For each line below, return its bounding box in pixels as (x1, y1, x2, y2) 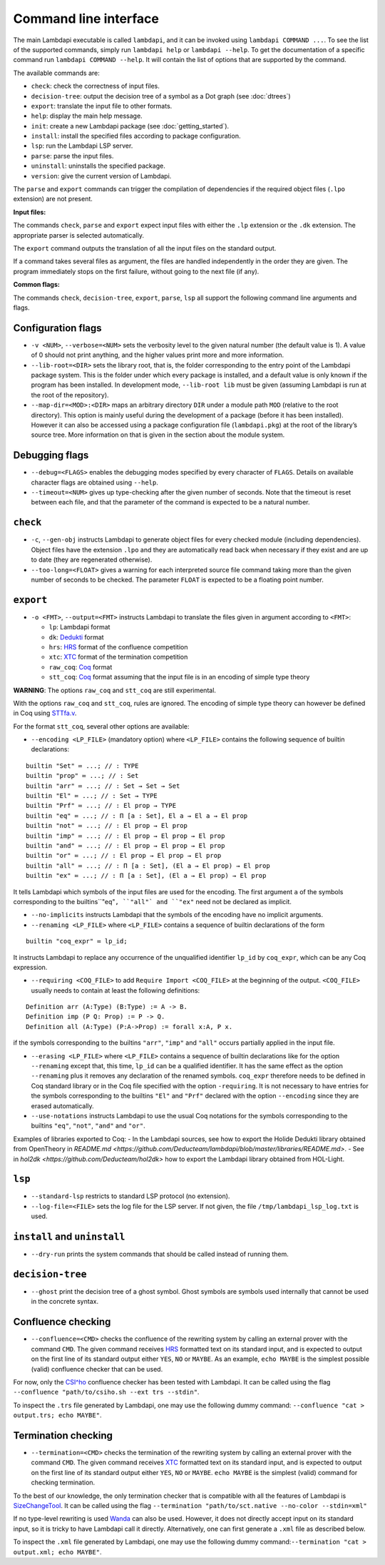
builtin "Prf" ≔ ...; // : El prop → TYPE (26, 801, 177, 810)
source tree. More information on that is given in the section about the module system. (31, 430, 285, 439)
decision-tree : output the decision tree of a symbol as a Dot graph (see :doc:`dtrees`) (31, 91, 292, 100)
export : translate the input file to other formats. (31, 101, 173, 110)
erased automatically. (31, 1101, 94, 1110)
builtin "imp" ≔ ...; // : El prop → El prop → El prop (26, 831, 225, 840)
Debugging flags (13, 450, 89, 462)
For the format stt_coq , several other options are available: (13, 721, 190, 731)
